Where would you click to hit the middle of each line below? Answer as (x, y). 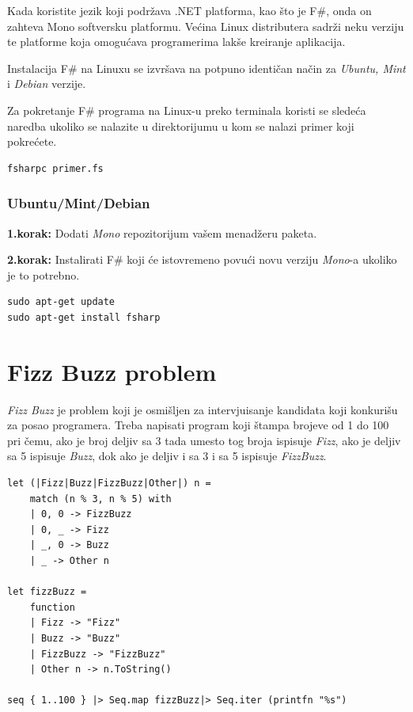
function (52, 607)
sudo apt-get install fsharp (84, 317)
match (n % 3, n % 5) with (100, 499)
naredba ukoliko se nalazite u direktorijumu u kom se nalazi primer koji (181, 126)
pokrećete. (32, 141)
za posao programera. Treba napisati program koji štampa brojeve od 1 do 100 (198, 425)
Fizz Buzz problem (112, 371)
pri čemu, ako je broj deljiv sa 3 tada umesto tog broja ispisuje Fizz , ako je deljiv (204, 440)
